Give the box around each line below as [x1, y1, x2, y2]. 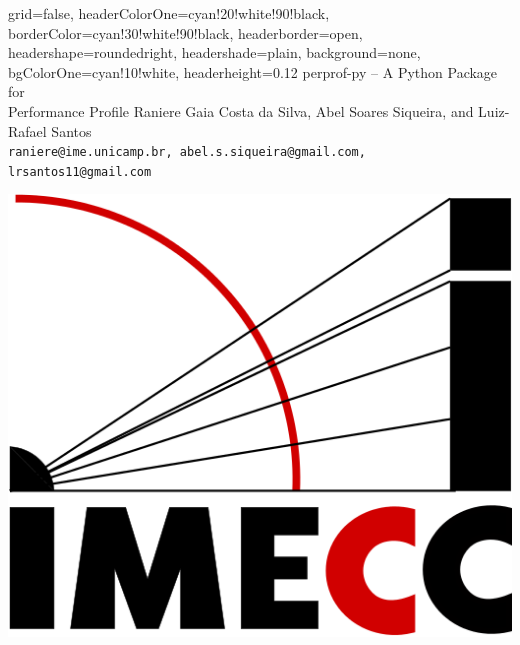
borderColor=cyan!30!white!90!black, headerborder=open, [8, 22, 363, 43]
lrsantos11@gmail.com [8, 164, 152, 179]
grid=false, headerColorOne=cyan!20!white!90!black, [8, 3, 330, 23]
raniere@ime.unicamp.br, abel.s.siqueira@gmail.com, [8, 145, 366, 160]
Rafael [8, 120, 47, 141]
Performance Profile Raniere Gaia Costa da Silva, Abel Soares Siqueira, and [8, 100, 474, 121]
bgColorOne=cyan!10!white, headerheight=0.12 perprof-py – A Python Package [8, 61, 498, 82]
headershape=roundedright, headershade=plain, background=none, [8, 42, 421, 63]
